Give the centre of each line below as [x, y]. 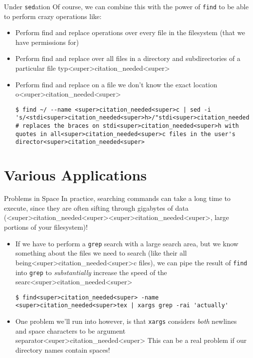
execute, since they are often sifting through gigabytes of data [96, 208]
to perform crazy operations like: [53, 16]
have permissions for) [47, 42]
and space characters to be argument [70, 330]
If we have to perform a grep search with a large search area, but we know [127, 243]
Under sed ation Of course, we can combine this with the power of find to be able [126, 6]
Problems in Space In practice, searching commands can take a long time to [117, 198]
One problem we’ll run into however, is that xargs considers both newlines [126, 321]
